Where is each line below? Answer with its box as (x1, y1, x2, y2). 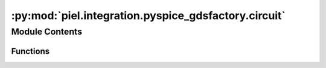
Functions (11, 46, 50, 56)
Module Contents (11, 26, 83, 37)
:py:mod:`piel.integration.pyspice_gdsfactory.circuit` (11, 9, 286, 22)
